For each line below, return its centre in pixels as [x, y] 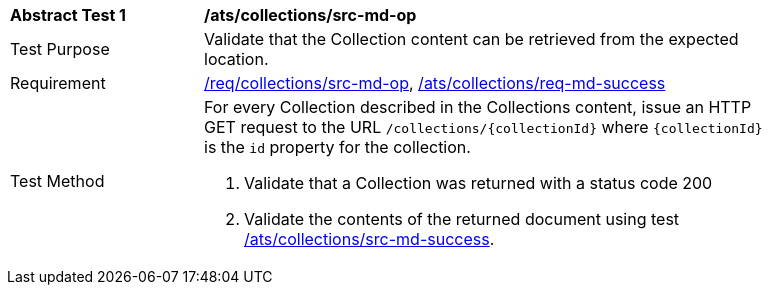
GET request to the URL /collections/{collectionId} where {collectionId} [483, 127]
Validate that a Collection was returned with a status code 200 [478, 183]
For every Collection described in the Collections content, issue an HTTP [478, 107]
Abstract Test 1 [68, 15]
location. [236, 59]
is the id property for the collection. [337, 147]
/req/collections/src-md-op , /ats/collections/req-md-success [435, 83]
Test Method [57, 181]
